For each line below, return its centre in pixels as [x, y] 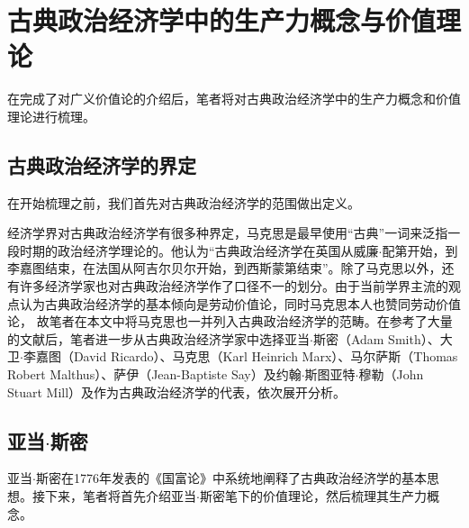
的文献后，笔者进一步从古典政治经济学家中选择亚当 [158, 338]
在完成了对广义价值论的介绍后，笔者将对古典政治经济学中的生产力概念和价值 [234, 99]
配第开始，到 [420, 250]
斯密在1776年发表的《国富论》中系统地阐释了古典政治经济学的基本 [231, 478]
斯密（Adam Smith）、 [376, 338]
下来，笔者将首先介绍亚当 [120, 496]
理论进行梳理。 [51, 116]
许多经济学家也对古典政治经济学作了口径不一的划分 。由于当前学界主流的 [234, 286]
